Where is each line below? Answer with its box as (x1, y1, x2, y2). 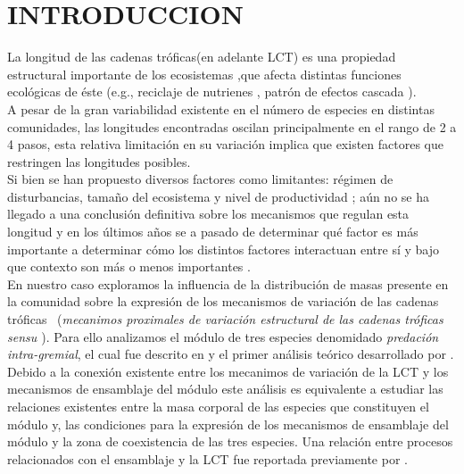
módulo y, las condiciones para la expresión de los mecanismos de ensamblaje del (7, 414, 449, 433)
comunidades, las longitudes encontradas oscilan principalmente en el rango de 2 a (7, 117, 457, 136)
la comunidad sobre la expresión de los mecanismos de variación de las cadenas (7, 292, 439, 311)
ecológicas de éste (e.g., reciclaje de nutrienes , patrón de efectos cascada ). (7, 82, 417, 101)
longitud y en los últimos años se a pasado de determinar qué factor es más (7, 222, 418, 241)
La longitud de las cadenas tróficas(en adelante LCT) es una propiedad (7, 47, 396, 66)
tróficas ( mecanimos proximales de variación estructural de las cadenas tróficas (7, 310, 443, 328)
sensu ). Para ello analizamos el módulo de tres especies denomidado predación (7, 327, 439, 345)
